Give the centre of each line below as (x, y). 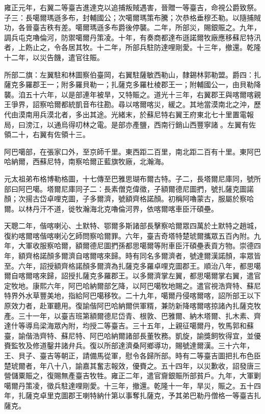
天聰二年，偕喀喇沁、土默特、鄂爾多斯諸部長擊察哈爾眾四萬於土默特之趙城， (132, 226)
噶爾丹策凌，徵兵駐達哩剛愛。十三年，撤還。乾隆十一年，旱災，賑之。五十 (129, 385)
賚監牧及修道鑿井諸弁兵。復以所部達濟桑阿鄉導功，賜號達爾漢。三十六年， (129, 345)
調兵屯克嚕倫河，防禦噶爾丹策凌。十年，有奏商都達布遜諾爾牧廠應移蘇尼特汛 (132, 37)
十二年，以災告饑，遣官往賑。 (54, 57)
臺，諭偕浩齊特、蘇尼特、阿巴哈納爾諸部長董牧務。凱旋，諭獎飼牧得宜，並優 (132, 335)
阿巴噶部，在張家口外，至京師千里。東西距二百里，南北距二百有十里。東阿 (129, 151)
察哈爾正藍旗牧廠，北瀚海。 (122, 161)
